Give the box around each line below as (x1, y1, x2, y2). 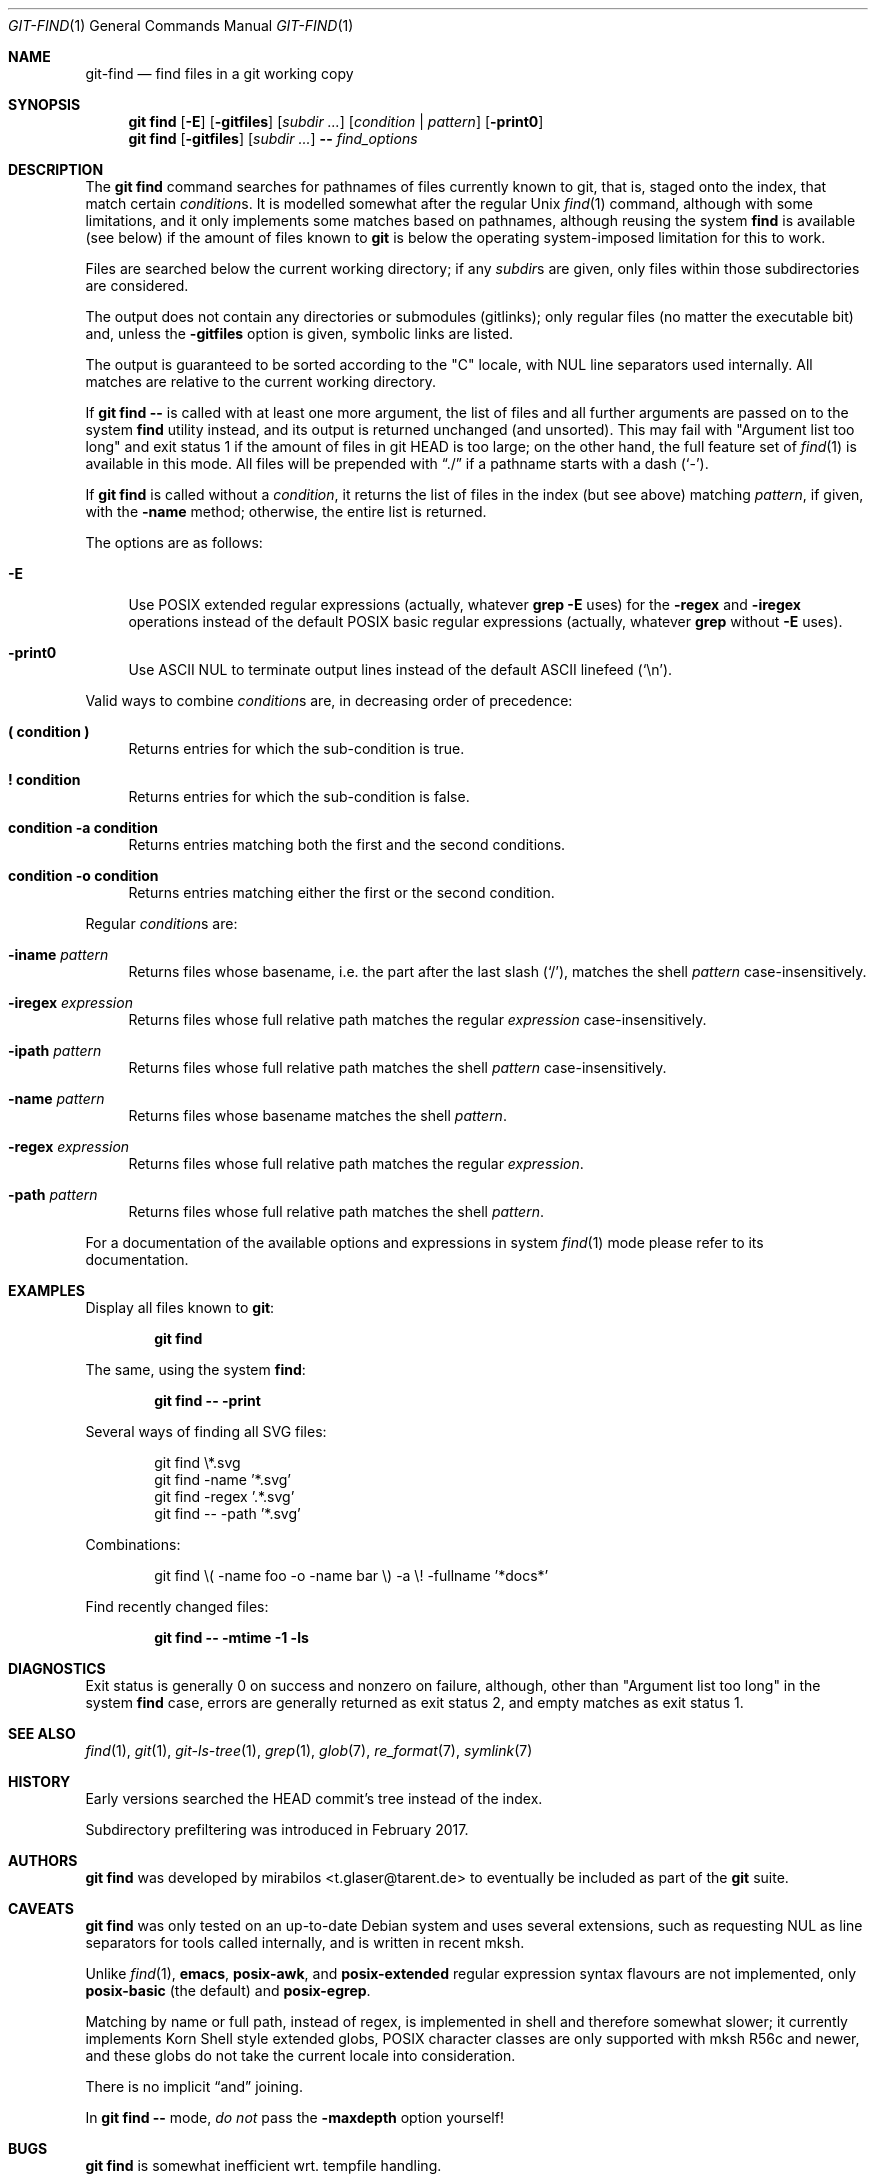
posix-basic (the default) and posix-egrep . (85, 1982, 371, 1999)
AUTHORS (8, 1852, 78, 1869)
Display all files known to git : (85, 1299, 275, 1316)
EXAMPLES (8, 1282, 85, 1299)
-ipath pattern (8, 1042, 102, 1059)
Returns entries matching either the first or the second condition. (128, 884, 555, 901)
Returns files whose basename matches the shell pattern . (128, 1107, 507, 1124)
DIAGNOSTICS (8, 1660, 106, 1677)
